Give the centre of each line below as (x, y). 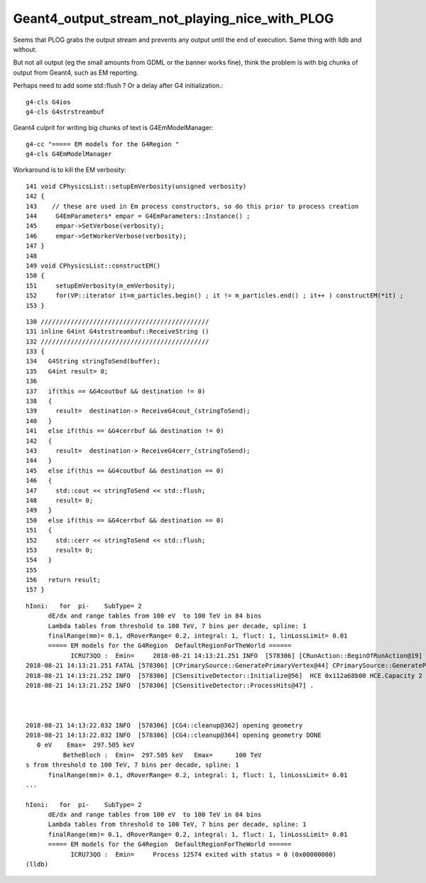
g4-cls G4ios (48, 102)
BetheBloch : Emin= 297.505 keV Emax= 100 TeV (162, 755)
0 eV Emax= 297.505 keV (86, 745)
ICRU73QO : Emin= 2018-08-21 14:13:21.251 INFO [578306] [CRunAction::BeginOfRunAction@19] (246, 656)
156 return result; (63, 580)
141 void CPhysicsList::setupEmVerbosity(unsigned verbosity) (136, 186)
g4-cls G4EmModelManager (69, 154)
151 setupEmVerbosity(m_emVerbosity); (101, 285)
